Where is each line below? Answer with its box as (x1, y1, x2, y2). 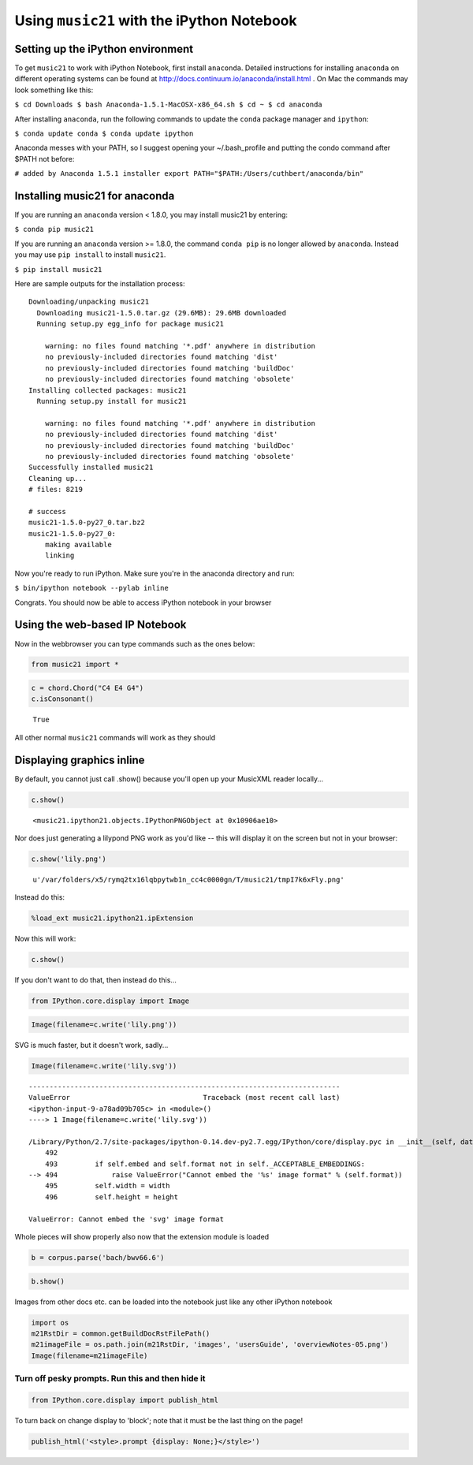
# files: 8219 (28, 485, 83, 494)
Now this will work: (14, 934, 76, 944)
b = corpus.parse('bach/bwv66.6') (31, 1253, 165, 1262)
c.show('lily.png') (31, 855, 106, 863)
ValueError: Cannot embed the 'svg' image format (28, 1214, 225, 1224)
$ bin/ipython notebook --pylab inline (14, 583, 169, 593)
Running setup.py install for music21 (36, 397, 187, 405)
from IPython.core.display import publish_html (31, 1396, 218, 1404)
